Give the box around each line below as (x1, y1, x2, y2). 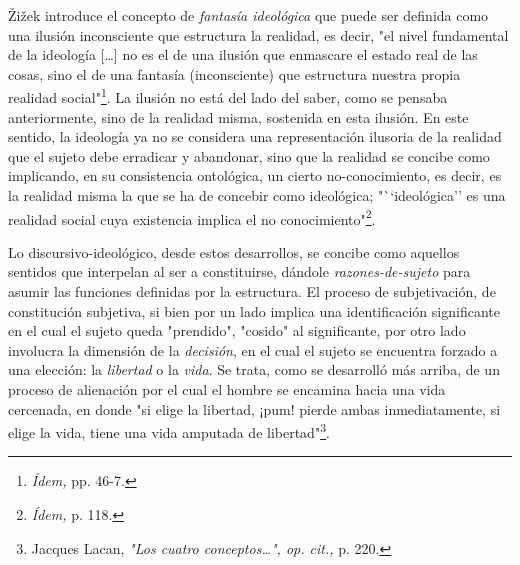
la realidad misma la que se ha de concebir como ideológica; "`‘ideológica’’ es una (8, 185, 506, 205)
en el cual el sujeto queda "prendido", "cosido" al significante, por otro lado (8, 320, 466, 341)
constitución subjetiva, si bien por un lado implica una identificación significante (8, 300, 500, 321)
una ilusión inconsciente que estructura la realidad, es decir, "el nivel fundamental (8, 24, 509, 45)
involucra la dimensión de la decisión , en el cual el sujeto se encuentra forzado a (8, 339, 498, 360)
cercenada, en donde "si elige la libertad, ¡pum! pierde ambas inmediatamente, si (8, 398, 501, 419)
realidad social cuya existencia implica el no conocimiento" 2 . (8, 205, 376, 229)
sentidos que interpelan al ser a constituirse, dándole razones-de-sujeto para (8, 261, 471, 282)
